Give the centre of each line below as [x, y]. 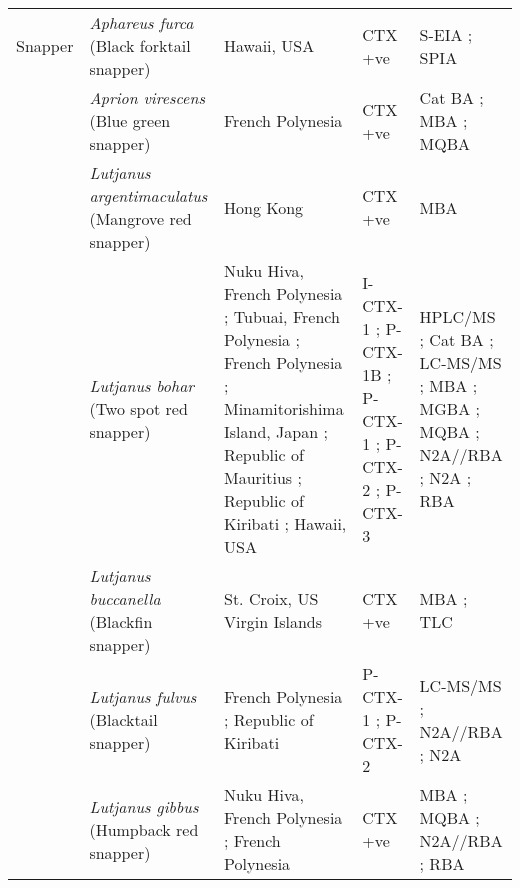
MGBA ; [449, 408]
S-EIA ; [446, 34]
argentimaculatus [148, 195]
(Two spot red [138, 408]
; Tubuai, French [281, 316]
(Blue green [130, 120]
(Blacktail [123, 719]
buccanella [125, 598]
